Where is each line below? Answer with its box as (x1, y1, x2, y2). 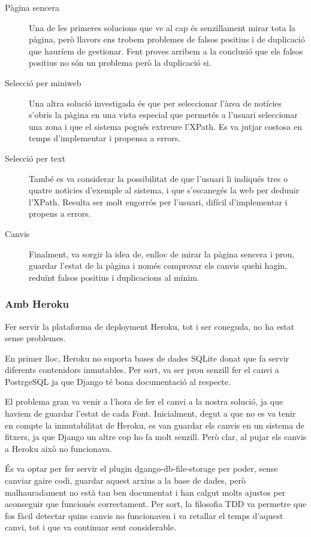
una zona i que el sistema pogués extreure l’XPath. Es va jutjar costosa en (29, 120, 302, 132)
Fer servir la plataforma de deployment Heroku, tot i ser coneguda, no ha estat (5, 320, 295, 332)
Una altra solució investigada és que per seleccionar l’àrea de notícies (29, 96, 282, 109)
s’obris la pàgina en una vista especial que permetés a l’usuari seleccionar (29, 108, 298, 121)
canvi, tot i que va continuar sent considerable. (5, 521, 177, 533)
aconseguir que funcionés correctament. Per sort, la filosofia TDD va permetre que (5, 497, 307, 510)
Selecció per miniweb (5, 76, 81, 89)
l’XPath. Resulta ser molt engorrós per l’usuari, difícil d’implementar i (29, 195, 288, 208)
